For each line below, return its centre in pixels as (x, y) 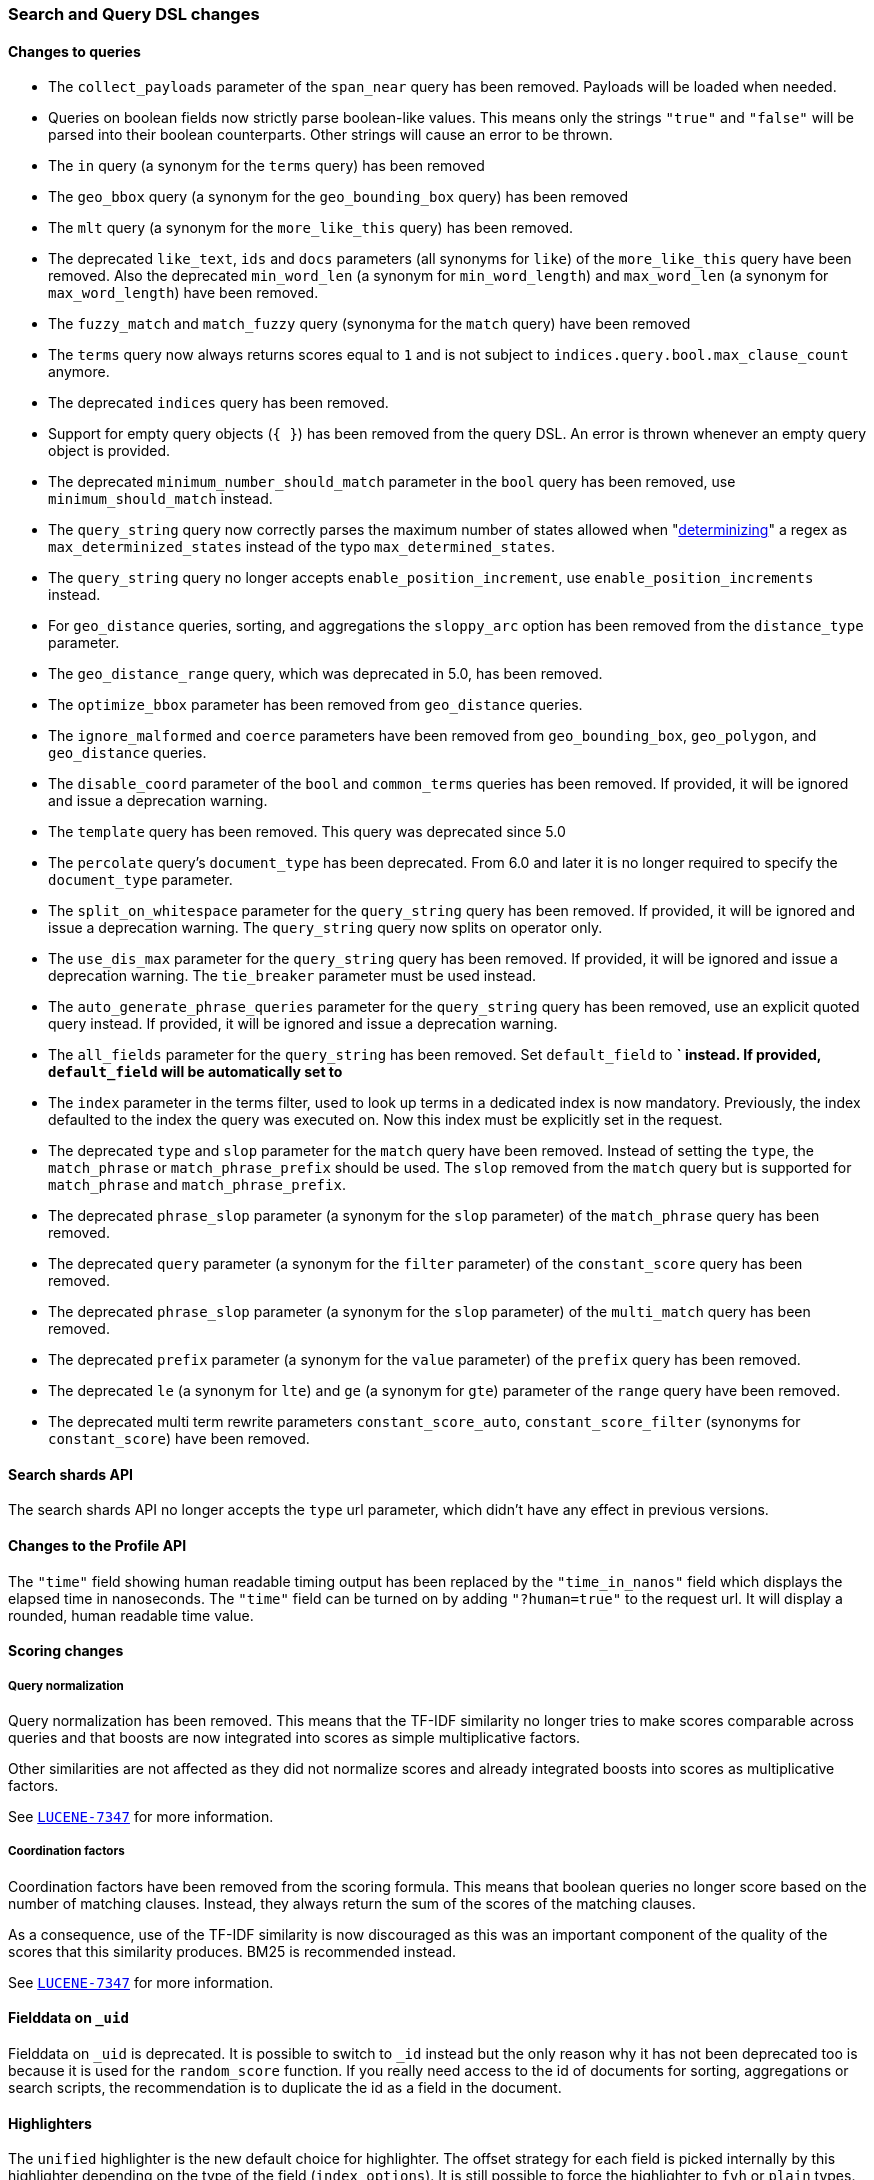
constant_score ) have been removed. (179, 1439)
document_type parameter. (140, 880)
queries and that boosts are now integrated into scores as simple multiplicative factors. (294, 1738)
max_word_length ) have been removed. (183, 293)
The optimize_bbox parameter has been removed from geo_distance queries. (315, 705)
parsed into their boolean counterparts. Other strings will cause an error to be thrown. (330, 135)
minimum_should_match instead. (160, 499)
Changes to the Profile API (97, 1546)
